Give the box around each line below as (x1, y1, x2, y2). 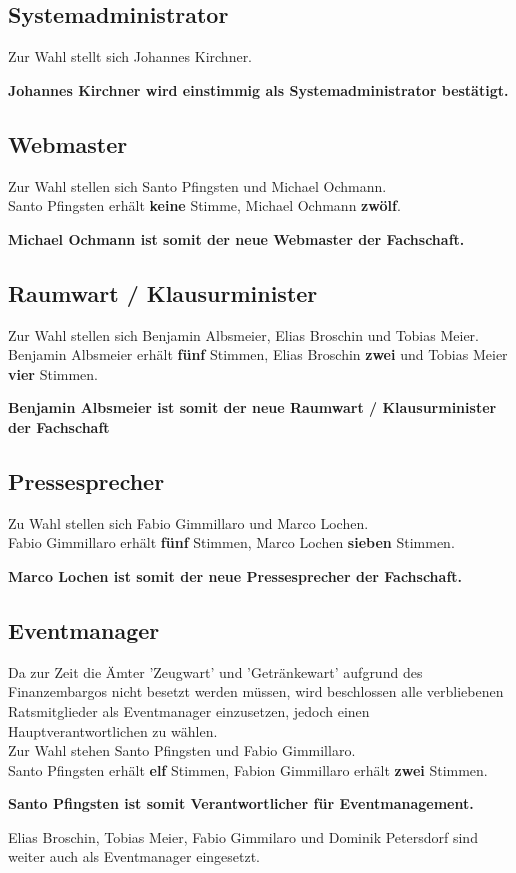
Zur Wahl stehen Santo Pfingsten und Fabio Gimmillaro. (8, 740, 356, 761)
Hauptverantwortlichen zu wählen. (8, 720, 218, 741)
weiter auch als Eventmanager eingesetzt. (8, 846, 260, 867)
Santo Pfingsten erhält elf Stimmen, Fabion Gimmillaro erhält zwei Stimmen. (8, 759, 488, 780)
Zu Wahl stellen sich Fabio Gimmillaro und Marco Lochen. (8, 512, 369, 533)
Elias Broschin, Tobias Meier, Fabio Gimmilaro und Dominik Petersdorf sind (8, 826, 478, 847)
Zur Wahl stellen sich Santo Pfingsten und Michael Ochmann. (8, 175, 387, 196)
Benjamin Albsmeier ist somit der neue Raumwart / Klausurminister (8, 397, 497, 418)
